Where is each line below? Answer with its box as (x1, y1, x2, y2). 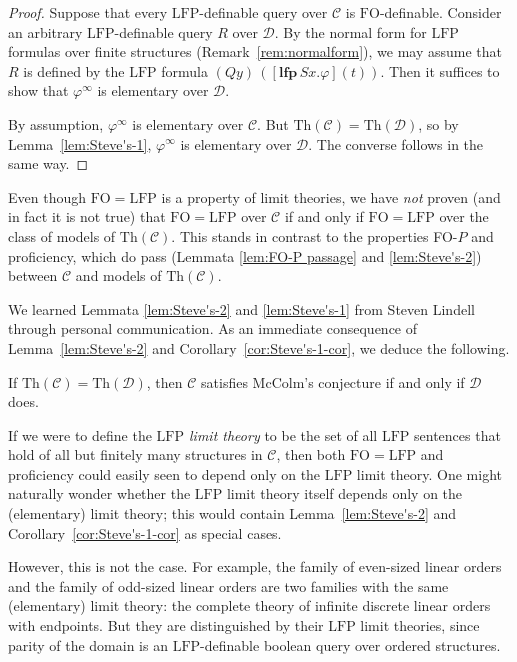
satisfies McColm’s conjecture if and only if (201, 371, 465, 392)
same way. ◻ (8, 153, 89, 174)
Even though (8, 186, 86, 207)
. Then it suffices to (380, 60, 500, 81)
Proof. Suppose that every (8, 2, 168, 22)
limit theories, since (360, 615, 480, 636)
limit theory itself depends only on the (226, 483, 463, 504)
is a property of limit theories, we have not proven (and (161, 186, 501, 207)
